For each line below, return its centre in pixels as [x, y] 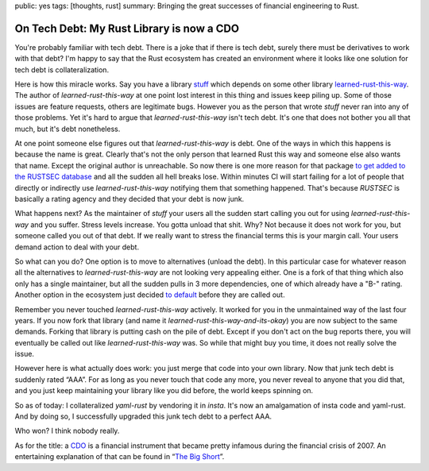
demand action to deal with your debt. [77, 247]
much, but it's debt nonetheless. [68, 129]
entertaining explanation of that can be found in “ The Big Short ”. [120, 457]
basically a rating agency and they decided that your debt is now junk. [129, 199]
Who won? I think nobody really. [67, 431]
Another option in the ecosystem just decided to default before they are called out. [150, 295]
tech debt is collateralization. [62, 69]
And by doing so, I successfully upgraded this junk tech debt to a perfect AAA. [143, 416]
